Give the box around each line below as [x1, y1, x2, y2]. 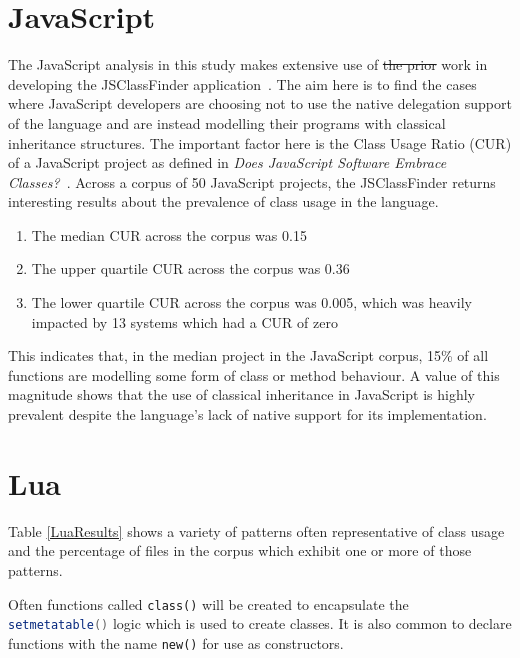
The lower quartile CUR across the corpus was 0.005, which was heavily [31, 292, 472, 313]
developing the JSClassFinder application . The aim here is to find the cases [8, 73, 477, 94]
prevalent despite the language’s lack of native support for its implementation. [8, 404, 487, 425]
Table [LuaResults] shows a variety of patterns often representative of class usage [8, 520, 505, 541]
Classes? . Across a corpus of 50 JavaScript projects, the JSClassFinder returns [8, 171, 496, 192]
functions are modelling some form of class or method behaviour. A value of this [8, 364, 500, 385]
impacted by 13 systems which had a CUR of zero [31, 311, 338, 332]
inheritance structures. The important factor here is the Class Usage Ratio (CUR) [8, 132, 512, 153]
